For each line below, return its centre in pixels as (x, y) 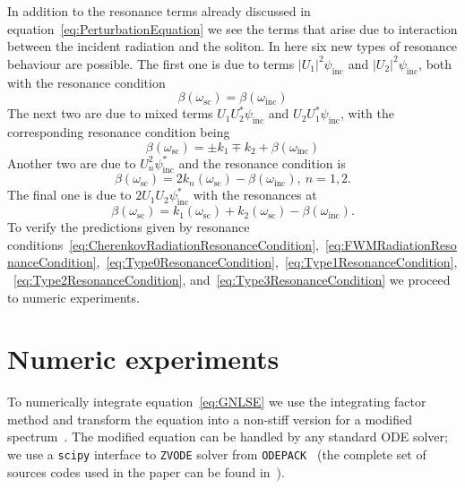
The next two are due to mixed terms (110, 113)
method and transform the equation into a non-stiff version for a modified (210, 419)
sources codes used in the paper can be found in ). (146, 471)
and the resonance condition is (262, 163)
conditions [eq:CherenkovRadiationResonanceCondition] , (163, 244)
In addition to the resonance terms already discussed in (159, 11)
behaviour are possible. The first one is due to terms (151, 63)
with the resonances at (255, 195)
